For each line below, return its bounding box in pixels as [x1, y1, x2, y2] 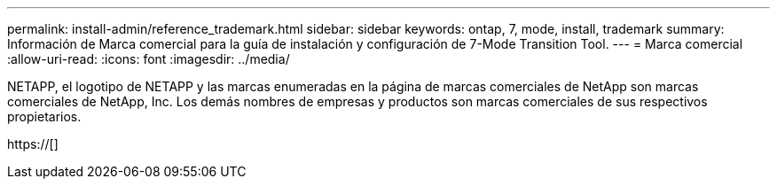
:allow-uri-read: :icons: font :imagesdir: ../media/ [7, 51, 290, 66]
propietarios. [7, 109, 82, 124]
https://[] [7, 136, 59, 151]
